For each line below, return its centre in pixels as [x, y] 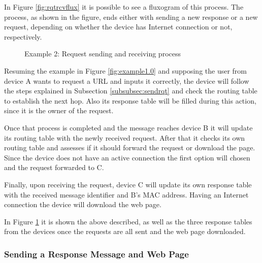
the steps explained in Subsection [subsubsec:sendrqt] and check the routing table [131, 91]
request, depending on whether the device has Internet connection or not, [118, 27]
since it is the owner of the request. [59, 110]
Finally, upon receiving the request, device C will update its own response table [128, 184]
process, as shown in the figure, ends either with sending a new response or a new [131, 17]
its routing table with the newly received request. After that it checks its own [125, 137]
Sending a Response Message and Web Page [96, 254]
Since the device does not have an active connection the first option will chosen [127, 157]
